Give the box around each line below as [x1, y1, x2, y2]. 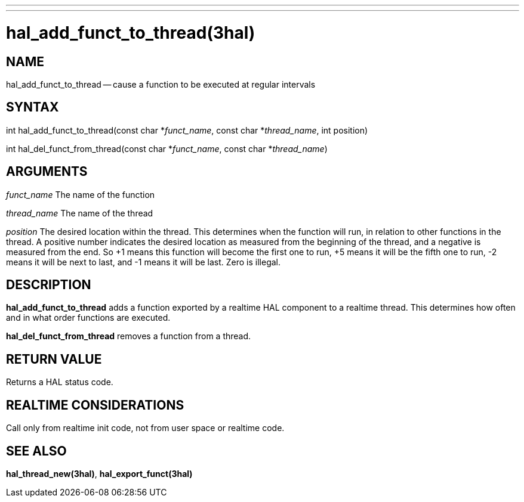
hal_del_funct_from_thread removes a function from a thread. [6, 331, 251, 342]
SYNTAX [6, 100, 59, 115]
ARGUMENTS [6, 164, 88, 179]
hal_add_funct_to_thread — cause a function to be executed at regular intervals [6, 79, 316, 89]
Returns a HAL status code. [6, 377, 113, 388]
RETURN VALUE [6, 351, 102, 367]
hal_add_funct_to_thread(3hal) [6, 22, 255, 43]
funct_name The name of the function [6, 189, 155, 200]
